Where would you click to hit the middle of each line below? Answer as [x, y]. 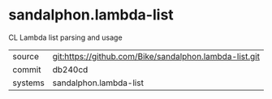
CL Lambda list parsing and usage [66, 37]
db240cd [70, 69]
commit [27, 69]
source [26, 56]
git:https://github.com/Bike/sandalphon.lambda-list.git [156, 56]
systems [28, 83]
